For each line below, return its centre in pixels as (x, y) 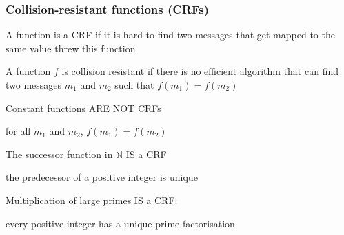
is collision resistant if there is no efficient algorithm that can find (200, 71)
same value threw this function (71, 48)
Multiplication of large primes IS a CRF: (92, 200)
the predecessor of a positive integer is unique (102, 177)
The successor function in (59, 154)
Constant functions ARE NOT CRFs (83, 108)
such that (134, 85)
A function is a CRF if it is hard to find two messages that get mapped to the (170, 35)
